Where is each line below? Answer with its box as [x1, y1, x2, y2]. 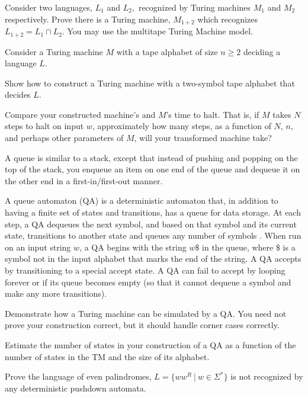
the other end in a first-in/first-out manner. [5, 174, 163, 187]
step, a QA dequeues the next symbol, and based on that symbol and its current [5, 217, 297, 230]
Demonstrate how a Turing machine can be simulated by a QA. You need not [5, 307, 287, 319]
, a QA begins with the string [79, 240, 187, 253]
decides [5, 88, 31, 101]
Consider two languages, [5, 1, 92, 13]
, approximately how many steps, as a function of [92, 120, 271, 132]
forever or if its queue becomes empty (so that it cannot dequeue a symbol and [5, 275, 291, 288]
